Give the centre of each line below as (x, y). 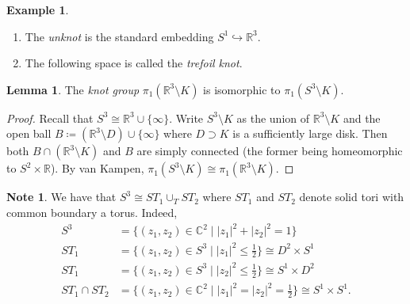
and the (362, 118)
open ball (29, 133)
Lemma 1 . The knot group (73, 89)
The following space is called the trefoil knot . (134, 63)
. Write (186, 118)
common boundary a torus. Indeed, (92, 212)
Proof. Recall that (50, 118)
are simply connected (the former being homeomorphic (270, 151)
